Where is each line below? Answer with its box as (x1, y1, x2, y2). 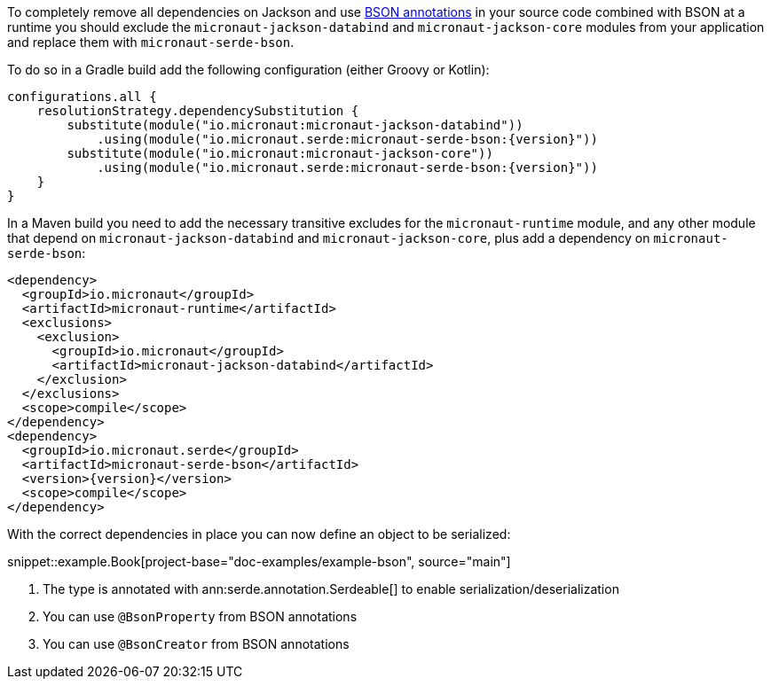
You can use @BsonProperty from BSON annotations (43, 609, 358, 624)
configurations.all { (7, 90, 157, 104)
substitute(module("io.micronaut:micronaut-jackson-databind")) (67, 118, 523, 132)
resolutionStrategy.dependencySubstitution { (36, 104, 359, 118)
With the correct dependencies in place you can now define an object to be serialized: (7, 526, 511, 542)
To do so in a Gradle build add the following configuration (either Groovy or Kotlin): (7, 62, 490, 77)
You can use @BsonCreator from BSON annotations (43, 636, 350, 651)
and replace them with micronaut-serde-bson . (7, 35, 295, 50)
